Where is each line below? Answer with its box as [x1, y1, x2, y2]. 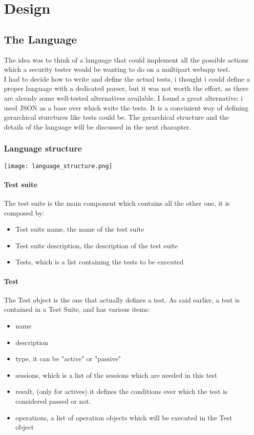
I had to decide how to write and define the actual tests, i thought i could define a [4, 73, 250, 84]
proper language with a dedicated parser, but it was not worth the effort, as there [4, 83, 249, 93]
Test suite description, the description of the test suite [15, 240, 178, 250]
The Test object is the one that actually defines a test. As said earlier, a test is [4, 294, 240, 304]
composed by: [4, 207, 44, 217]
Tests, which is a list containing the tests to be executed [15, 257, 184, 267]
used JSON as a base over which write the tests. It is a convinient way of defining [4, 102, 249, 112]
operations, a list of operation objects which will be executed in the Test [15, 412, 233, 422]
